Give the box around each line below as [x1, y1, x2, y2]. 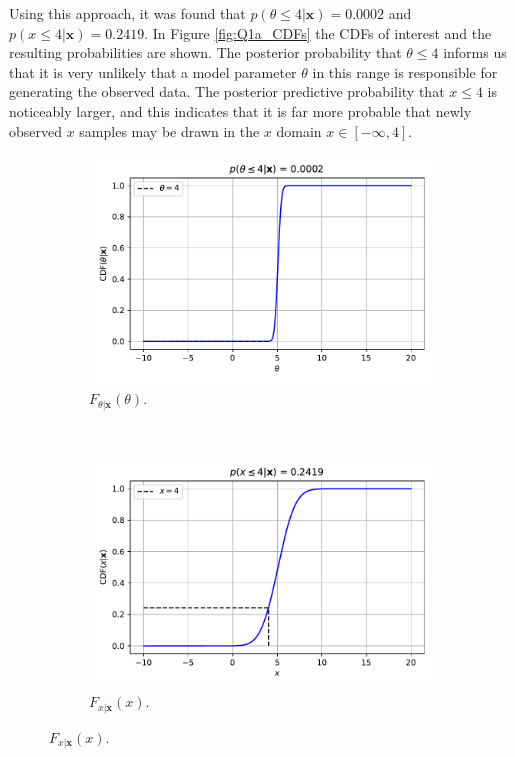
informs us [443, 42, 507, 63]
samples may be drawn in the [79, 120, 260, 141]
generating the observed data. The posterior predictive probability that [9, 81, 445, 102]
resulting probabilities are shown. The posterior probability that [9, 42, 402, 63]
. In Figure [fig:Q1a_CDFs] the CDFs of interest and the [144, 22, 492, 43]
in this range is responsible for [312, 61, 498, 82]
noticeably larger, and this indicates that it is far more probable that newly [9, 100, 472, 121]
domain [276, 120, 322, 141]
